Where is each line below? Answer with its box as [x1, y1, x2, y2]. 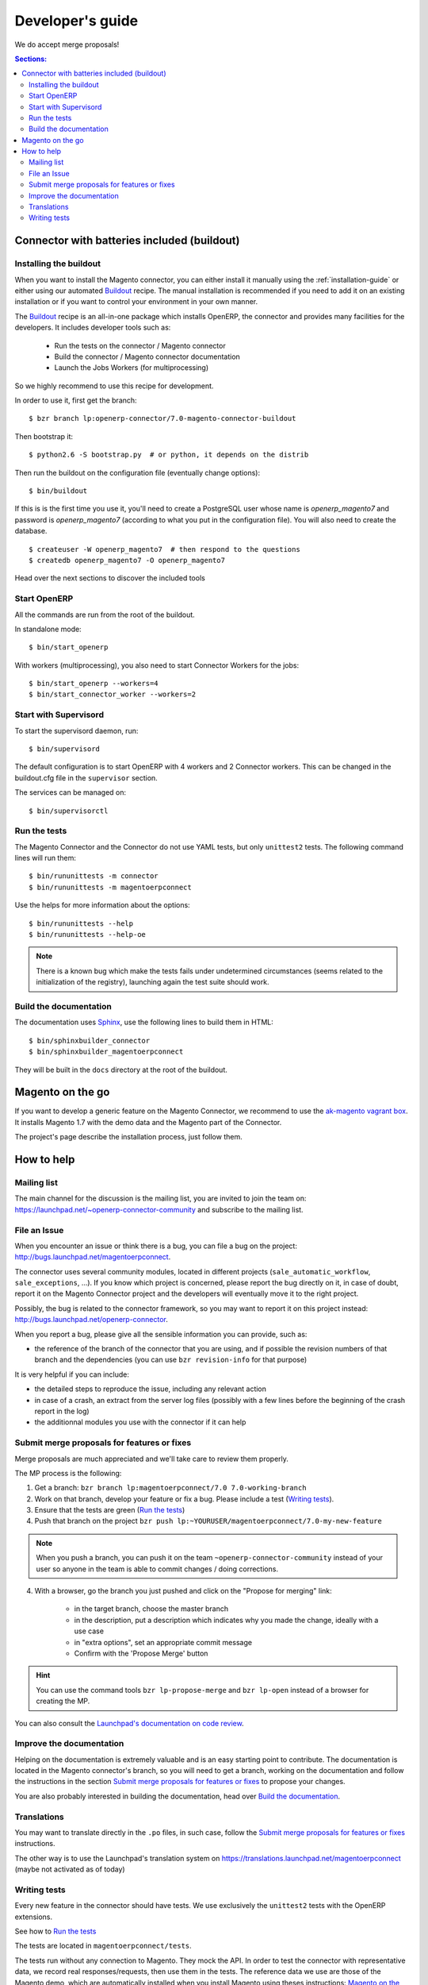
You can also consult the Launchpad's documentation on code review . [14, 1718, 245, 1728]
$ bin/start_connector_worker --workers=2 [29, 690, 197, 699]
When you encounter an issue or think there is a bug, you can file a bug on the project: [14, 1241, 297, 1251]
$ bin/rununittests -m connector [29, 872, 159, 881]
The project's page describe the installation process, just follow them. [14, 1132, 243, 1142]
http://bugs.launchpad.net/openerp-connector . [14, 1315, 168, 1324]
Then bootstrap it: [14, 431, 74, 441]
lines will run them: [14, 854, 77, 863]
